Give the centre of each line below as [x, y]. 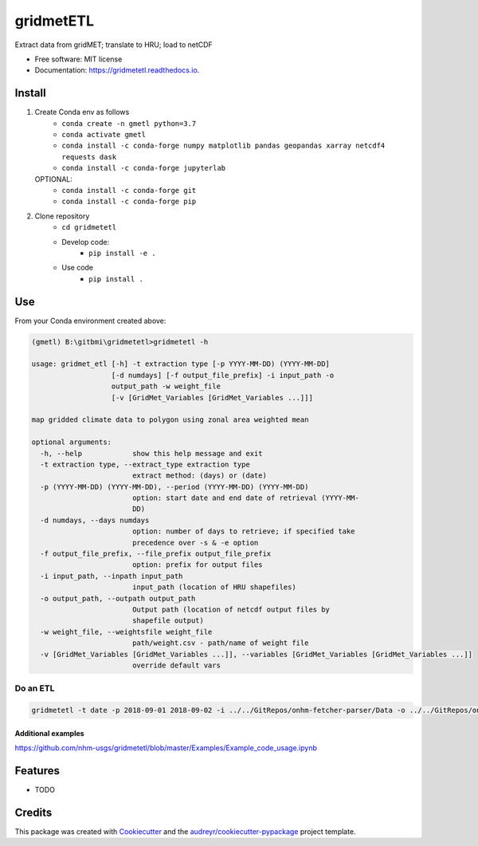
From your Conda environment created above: [90, 321]
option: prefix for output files [197, 565]
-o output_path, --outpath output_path [118, 598]
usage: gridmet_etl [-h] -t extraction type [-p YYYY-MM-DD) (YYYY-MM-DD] [181, 364]
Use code [78, 268]
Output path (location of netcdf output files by [231, 609]
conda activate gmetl [104, 135]
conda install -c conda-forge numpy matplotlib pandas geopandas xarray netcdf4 [223, 146]
